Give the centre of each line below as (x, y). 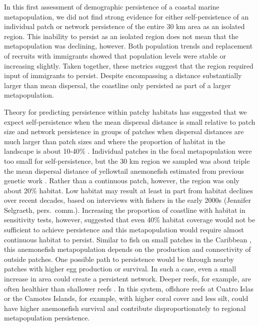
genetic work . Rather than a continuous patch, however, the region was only (122, 181)
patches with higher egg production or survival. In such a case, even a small (120, 269)
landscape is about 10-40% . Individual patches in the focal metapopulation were (128, 151)
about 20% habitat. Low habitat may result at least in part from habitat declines (128, 190)
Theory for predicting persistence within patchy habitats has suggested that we (125, 111)
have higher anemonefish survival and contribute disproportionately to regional (125, 308)
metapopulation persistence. (47, 318)
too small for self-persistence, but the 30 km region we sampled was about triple (127, 160)
